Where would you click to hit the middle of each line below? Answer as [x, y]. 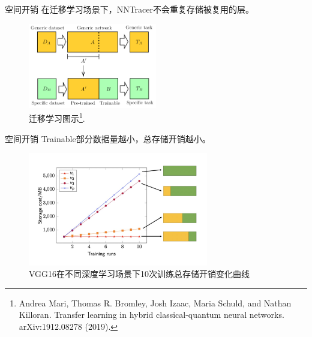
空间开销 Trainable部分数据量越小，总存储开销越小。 [108, 138]
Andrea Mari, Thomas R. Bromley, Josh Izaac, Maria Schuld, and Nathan [155, 303]
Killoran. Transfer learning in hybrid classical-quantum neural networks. [151, 315]
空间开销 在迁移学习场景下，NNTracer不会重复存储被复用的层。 [130, 9]
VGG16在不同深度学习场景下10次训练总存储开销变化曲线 [139, 274]
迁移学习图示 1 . [57, 118]
